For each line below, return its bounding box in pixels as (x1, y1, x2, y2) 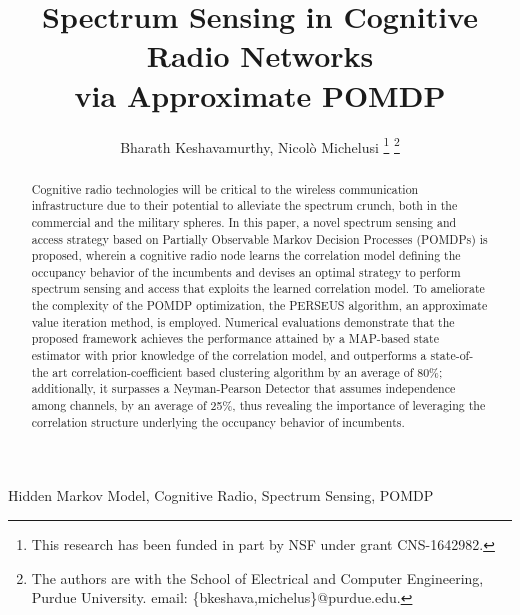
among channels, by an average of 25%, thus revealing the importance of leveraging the (31, 397, 486, 414)
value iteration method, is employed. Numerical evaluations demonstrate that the (31, 313, 455, 330)
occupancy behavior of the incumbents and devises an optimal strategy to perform (31, 263, 461, 280)
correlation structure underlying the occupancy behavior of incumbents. (31, 413, 405, 430)
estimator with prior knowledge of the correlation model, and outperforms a (31, 347, 427, 364)
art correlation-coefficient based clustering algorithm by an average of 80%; (52, 363, 443, 380)
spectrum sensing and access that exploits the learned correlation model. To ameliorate (31, 280, 485, 297)
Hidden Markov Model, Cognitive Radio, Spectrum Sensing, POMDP (8, 485, 434, 506)
